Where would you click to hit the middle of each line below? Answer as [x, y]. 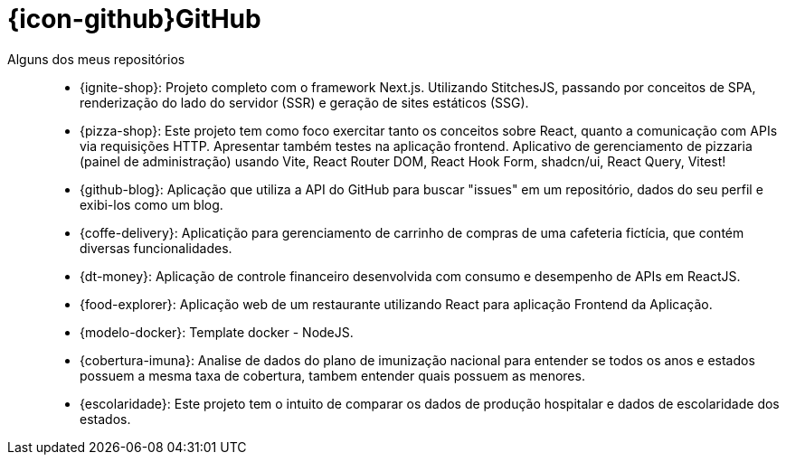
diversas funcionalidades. [156, 248]
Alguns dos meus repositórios [96, 59]
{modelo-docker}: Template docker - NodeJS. [217, 332]
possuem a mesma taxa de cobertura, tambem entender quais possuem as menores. [332, 375]
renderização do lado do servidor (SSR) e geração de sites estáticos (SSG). [304, 102]
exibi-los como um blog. [152, 204]
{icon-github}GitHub [134, 19]
